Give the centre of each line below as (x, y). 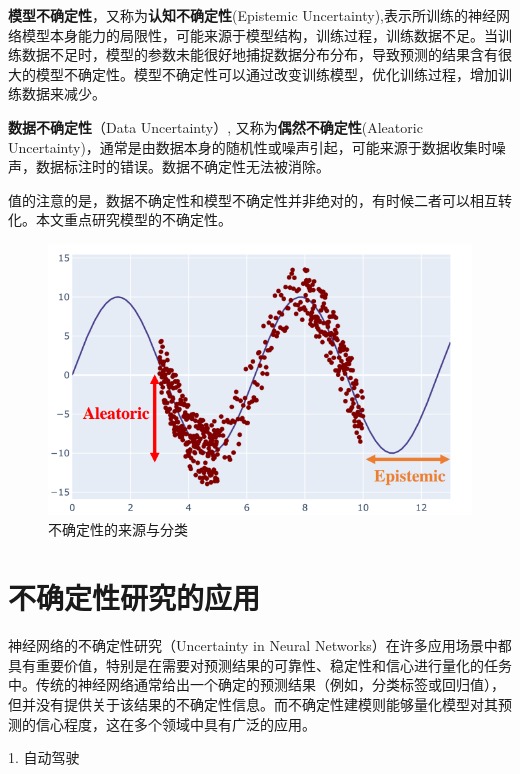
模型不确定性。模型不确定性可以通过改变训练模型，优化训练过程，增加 (266, 73)
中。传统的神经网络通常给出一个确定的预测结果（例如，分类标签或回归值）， (256, 684)
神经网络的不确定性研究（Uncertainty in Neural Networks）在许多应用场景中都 (260, 645)
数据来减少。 (63, 93)
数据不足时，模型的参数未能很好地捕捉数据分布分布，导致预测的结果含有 (259, 54)
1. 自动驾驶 (44, 757)
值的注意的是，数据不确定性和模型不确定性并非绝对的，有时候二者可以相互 (253, 199)
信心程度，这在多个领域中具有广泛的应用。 (175, 723)
